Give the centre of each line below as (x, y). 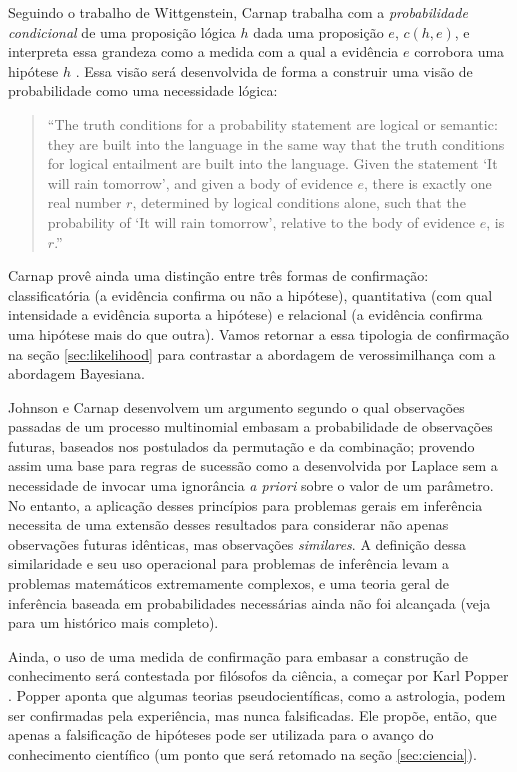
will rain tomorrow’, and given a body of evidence (200, 182)
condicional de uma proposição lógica (122, 31)
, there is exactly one (428, 182)
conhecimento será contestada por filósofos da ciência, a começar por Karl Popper (258, 675)
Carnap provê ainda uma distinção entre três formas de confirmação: (218, 275)
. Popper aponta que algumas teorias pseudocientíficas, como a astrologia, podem (257, 695)
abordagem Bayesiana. (76, 373)
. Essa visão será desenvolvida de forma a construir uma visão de (274, 70)
